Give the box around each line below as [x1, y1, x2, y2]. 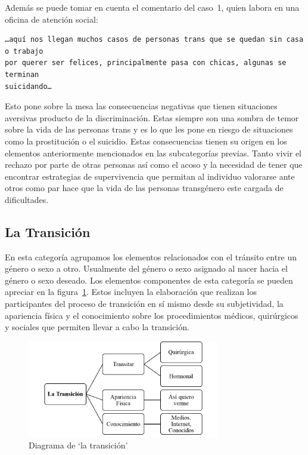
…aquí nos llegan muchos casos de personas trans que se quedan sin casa [5, 35, 304, 44]
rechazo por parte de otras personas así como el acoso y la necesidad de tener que [5, 158, 303, 171]
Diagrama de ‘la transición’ [29, 439, 128, 451]
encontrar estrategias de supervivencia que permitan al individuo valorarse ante [5, 170, 295, 182]
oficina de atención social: [5, 13, 98, 25]
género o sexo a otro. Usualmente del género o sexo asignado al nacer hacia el [5, 262, 288, 275]
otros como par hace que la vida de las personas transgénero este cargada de [5, 182, 284, 194]
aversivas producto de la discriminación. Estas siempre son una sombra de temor [5, 111, 299, 124]
